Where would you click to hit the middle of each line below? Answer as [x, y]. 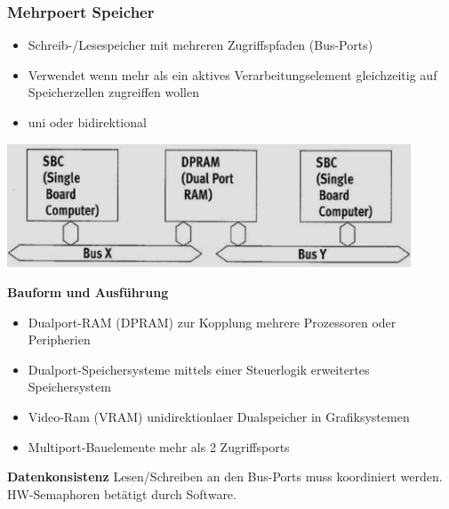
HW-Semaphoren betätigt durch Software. [122, 493]
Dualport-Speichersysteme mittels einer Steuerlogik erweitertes [199, 369]
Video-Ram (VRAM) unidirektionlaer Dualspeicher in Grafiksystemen [219, 417]
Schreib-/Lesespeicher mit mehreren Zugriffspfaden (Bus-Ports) [200, 45]
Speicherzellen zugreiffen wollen [113, 92]
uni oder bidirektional [87, 122]
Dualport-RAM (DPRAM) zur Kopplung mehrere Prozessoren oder [212, 322]
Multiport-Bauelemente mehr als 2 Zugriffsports [159, 446]
